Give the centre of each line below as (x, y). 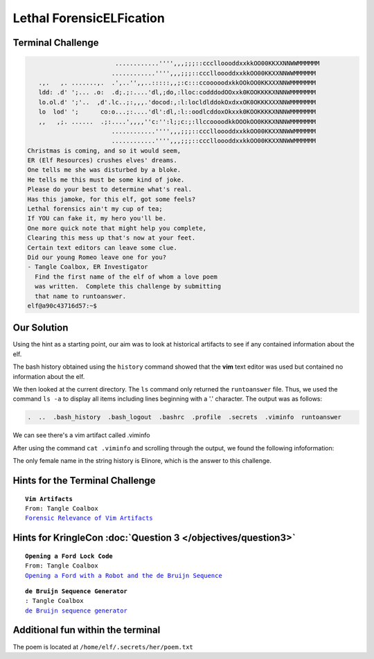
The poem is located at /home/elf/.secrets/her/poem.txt (103, 647)
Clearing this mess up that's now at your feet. (112, 238)
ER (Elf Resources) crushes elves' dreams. (103, 160)
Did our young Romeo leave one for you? (97, 257)
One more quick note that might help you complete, (117, 228)
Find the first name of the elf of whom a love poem (126, 276)
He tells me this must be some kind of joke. (106, 179)
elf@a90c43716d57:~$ (62, 306)
